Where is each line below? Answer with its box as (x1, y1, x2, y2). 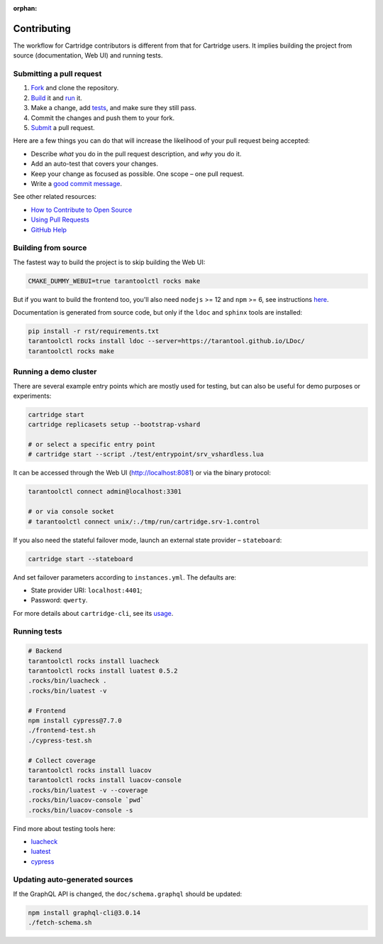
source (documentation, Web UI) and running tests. (13, 51, 163, 60)
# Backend (28, 647, 62, 655)
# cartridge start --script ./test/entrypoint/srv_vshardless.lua (28, 450, 264, 458)
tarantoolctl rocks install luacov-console (28, 776, 182, 784)
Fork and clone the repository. (30, 84, 119, 92)
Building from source (13, 243, 87, 253)
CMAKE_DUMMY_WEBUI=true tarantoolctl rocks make (28, 277, 201, 285)
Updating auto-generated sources (13, 874, 134, 884)
